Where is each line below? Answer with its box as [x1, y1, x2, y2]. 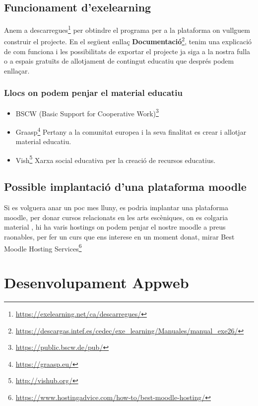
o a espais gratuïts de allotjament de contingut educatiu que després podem [4, 56, 234, 66]
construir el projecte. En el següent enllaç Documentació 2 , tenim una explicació [4, 35, 252, 47]
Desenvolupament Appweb [4, 272, 189, 293]
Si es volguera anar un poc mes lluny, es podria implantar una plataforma [4, 202, 228, 213]
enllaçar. [4, 65, 30, 76]
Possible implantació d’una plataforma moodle [4, 179, 247, 194]
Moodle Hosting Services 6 [4, 242, 82, 253]
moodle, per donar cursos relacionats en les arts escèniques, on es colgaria [4, 212, 228, 222]
